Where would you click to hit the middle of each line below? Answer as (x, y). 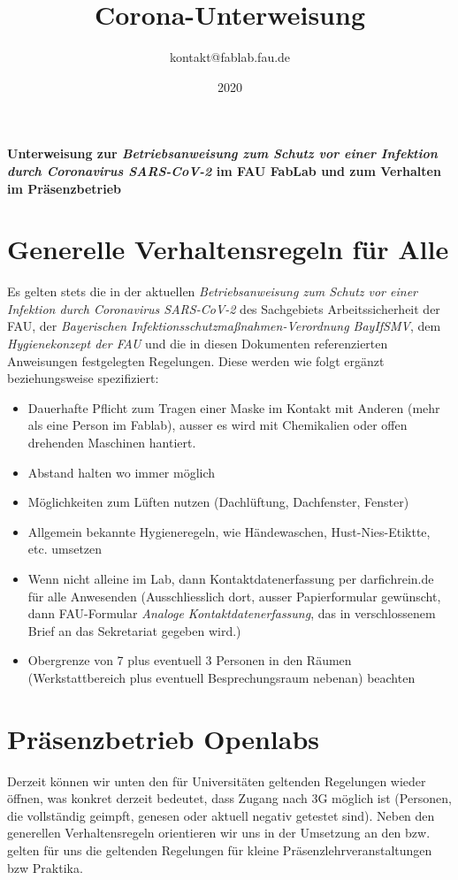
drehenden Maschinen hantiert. (112, 442)
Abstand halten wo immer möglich (122, 472)
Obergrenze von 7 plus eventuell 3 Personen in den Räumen (190, 660)
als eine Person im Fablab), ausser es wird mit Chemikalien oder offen (218, 425)
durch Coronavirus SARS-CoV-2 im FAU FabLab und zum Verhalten (224, 170)
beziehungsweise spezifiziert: (83, 378)
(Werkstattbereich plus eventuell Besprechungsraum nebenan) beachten (221, 677)
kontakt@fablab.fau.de (230, 57)
